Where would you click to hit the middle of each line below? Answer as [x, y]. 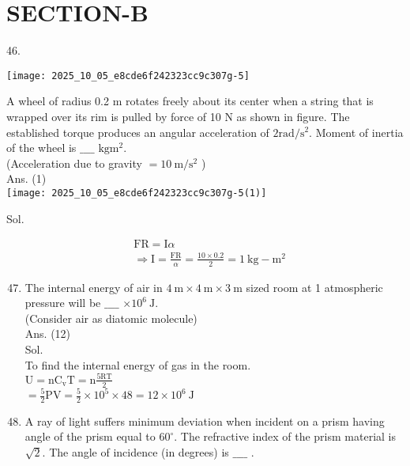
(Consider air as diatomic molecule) [111, 318]
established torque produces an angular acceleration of [138, 132]
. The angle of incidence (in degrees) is [135, 452]
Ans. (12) [48, 333]
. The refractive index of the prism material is [285, 436]
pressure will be [63, 303]
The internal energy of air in [94, 287]
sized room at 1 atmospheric [314, 287]
